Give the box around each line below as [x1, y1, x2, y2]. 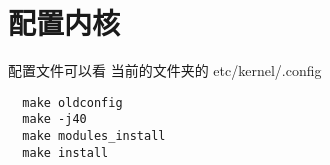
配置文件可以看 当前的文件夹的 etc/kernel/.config [8, 60, 322, 81]
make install [22, 145, 109, 160]
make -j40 [22, 112, 87, 127]
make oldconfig [22, 95, 123, 110]
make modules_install [22, 129, 166, 144]
